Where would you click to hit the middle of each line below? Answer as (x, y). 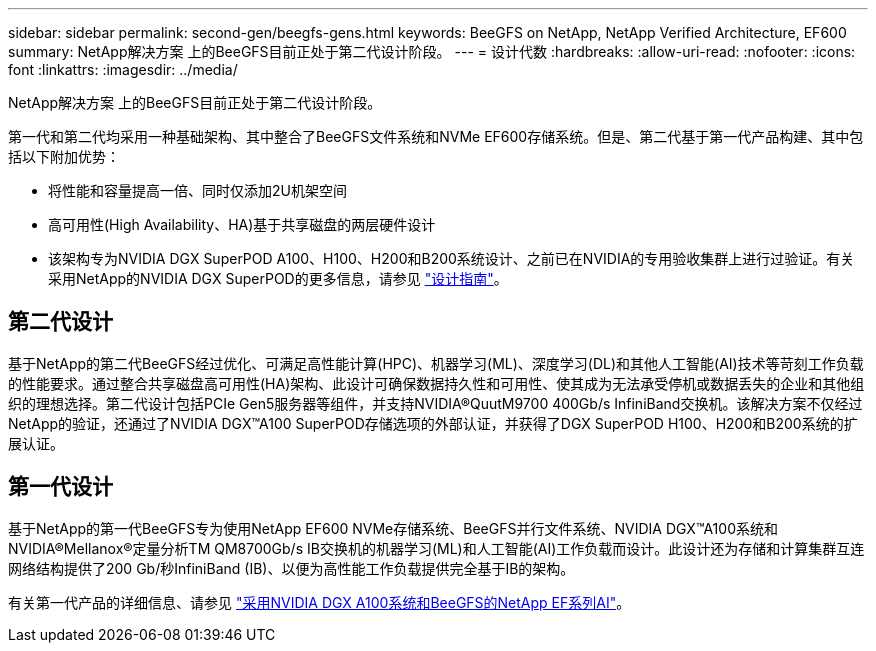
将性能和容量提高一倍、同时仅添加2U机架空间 (197, 190)
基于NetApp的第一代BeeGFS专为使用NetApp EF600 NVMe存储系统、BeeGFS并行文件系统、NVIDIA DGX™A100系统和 (393, 528)
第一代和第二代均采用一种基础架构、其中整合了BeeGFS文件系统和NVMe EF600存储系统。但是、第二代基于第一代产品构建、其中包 (436, 136)
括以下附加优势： (64, 156)
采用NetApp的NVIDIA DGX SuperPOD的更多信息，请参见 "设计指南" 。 (278, 278)
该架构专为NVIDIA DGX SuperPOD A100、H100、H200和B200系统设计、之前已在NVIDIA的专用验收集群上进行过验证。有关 (451, 258)
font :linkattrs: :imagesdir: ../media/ (123, 69)
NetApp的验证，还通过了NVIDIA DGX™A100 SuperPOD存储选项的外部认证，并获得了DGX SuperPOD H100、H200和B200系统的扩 (433, 423)
